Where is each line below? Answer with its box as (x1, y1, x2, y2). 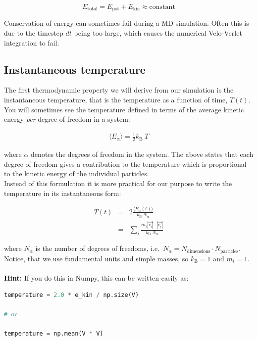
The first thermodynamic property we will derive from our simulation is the (4, 85, 234, 95)
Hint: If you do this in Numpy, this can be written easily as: (4, 273, 189, 283)
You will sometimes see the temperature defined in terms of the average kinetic (4, 104, 244, 114)
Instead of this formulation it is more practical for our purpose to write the (4, 178, 232, 188)
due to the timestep (4, 28, 63, 38)
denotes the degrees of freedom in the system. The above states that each (31, 149, 254, 159)
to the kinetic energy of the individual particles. (4, 168, 149, 179)
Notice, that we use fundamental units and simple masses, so (4, 253, 189, 263)
